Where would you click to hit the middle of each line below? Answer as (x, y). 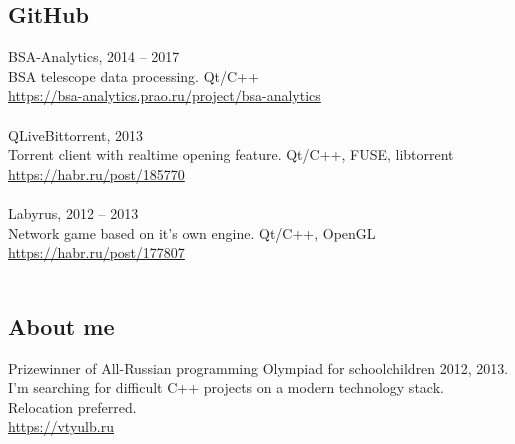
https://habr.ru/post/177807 (96, 252)
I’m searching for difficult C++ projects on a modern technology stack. (226, 387)
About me (61, 325)
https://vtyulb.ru (61, 426)
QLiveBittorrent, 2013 (76, 134)
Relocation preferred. (72, 406)
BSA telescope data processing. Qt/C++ (133, 75)
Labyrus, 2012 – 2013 (73, 212)
